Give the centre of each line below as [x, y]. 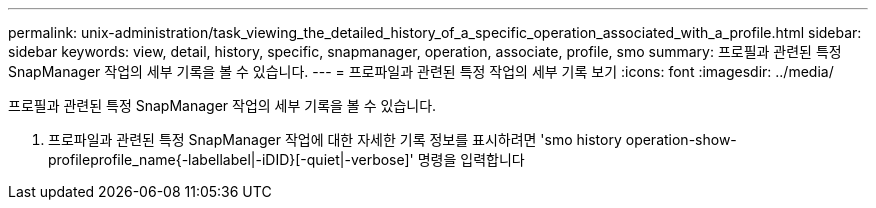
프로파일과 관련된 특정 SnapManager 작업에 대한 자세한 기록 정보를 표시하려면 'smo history [335, 139]
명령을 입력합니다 [471, 159]
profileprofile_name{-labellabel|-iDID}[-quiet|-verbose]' [231, 159]
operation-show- [681, 139]
